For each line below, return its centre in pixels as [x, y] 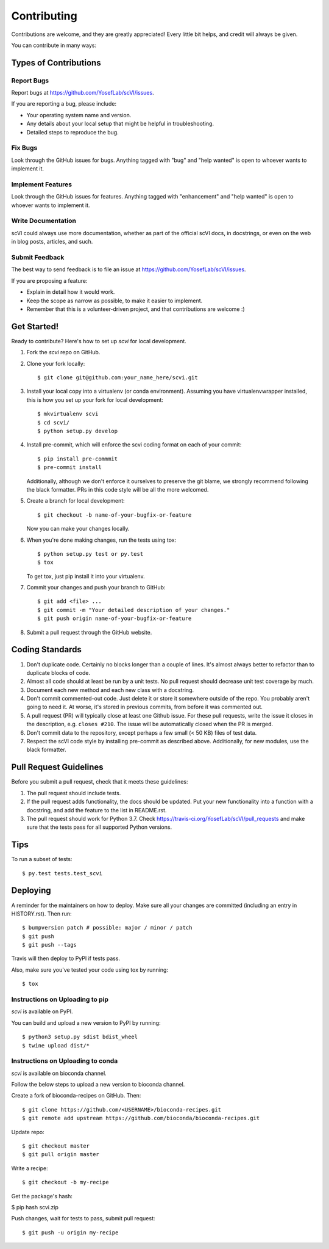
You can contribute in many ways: [54, 45]
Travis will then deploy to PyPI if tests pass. [66, 958]
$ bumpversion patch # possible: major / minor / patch [107, 928]
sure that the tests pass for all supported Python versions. [99, 827]
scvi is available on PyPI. [42, 1011]
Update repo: [28, 1132]
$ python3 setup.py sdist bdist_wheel [80, 1037]
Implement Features [42, 184]
